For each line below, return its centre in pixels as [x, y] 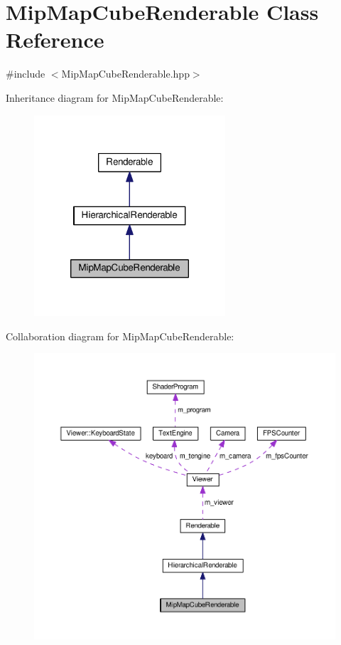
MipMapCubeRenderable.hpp [125, 74]
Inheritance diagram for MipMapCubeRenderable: [115, 97]
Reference [55, 40]
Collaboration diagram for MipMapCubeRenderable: [120, 336]
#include [26, 74]
